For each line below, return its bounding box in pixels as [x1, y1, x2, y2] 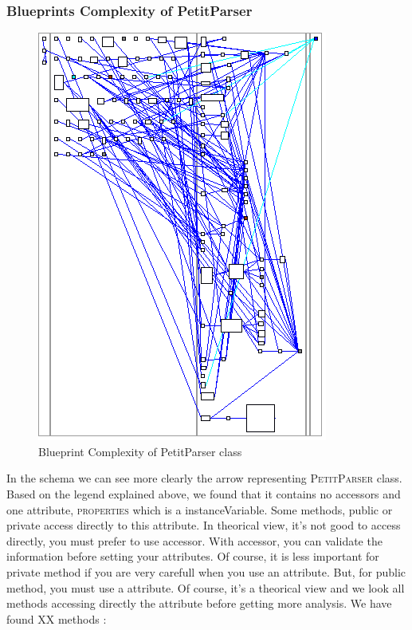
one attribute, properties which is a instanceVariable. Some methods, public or [6, 501, 393, 518]
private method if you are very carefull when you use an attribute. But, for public [6, 563, 406, 580]
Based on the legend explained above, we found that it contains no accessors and [6, 486, 401, 502]
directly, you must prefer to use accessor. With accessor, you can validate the [6, 532, 383, 549]
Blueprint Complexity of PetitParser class [38, 443, 242, 459]
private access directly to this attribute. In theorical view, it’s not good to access [6, 517, 401, 534]
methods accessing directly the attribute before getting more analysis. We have [6, 595, 392, 612]
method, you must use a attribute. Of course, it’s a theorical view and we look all [6, 579, 405, 596]
